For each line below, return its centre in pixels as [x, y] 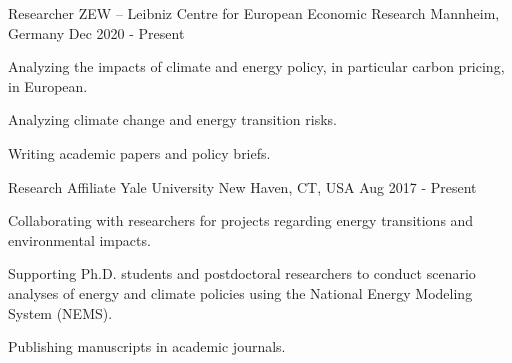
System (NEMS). [60, 312]
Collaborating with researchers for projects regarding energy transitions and [241, 220]
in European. [48, 85]
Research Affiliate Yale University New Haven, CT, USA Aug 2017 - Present [242, 186]
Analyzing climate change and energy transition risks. [172, 119]
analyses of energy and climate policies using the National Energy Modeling [240, 292]
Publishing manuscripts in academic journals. [147, 346]
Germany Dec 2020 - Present [96, 32]
